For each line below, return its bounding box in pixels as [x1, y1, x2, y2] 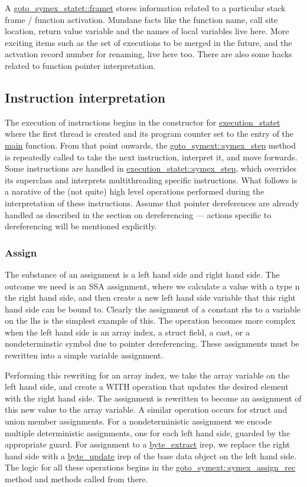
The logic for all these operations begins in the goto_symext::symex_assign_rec [5, 461, 296, 473]
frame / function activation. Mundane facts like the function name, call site [5, 13, 278, 25]
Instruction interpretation [5, 88, 166, 106]
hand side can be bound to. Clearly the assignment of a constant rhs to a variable [5, 302, 301, 315]
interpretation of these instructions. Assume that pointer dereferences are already [5, 196, 299, 209]
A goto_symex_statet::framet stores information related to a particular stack [5, 2, 286, 14]
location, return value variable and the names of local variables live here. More [5, 25, 289, 37]
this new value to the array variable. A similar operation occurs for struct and [5, 403, 288, 416]
